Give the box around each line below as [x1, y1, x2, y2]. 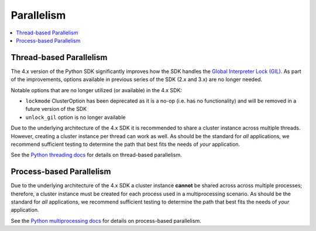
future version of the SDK [25, 106, 87, 113]
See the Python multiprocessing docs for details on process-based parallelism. [11, 217, 201, 224]
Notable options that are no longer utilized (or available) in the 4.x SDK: [11, 86, 183, 93]
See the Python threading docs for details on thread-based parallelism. [11, 152, 182, 159]
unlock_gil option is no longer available [25, 114, 126, 121]
